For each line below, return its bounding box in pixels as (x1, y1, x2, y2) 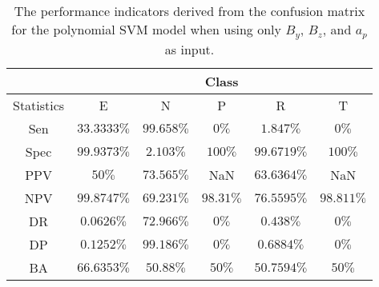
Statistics (13, 95, 65, 114)
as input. (164, 39, 215, 58)
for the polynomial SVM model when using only (11, 20, 281, 38)
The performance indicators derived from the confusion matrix (14, 2, 365, 20)
